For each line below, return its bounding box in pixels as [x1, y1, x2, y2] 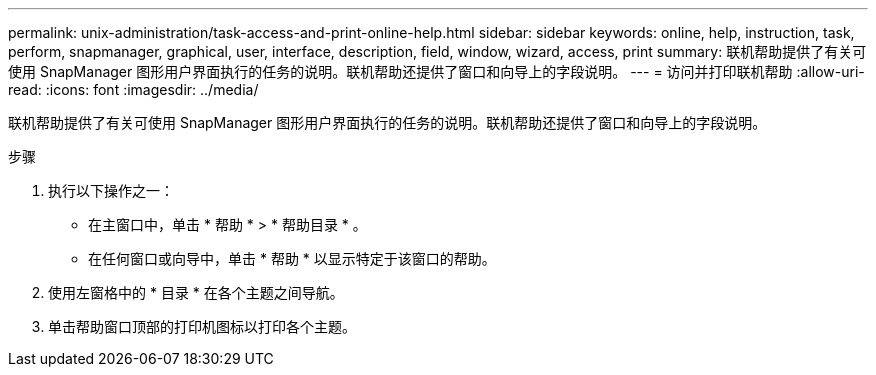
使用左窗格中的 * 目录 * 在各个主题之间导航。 [48, 284, 344, 301]
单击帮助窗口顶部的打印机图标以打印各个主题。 [48, 318, 356, 335]
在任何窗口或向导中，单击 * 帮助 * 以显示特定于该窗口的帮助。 [88, 250, 496, 267]
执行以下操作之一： [48, 182, 174, 199]
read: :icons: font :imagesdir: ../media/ [8, 81, 259, 98]
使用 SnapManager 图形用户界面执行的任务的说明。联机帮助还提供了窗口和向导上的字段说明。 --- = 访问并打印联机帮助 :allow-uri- [8, 63, 865, 80]
